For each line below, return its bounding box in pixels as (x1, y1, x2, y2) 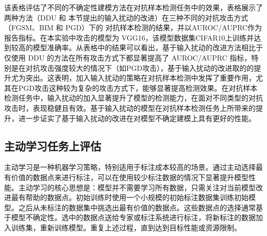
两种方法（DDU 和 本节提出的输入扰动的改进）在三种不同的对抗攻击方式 (4, 12, 249, 23)
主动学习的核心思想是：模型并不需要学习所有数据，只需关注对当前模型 (18, 182, 256, 192)
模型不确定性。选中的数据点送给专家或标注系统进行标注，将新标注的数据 (11, 212, 256, 223)
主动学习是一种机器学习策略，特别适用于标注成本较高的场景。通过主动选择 (4, 162, 256, 172)
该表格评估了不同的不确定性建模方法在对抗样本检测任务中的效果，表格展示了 (4, 2, 263, 12)
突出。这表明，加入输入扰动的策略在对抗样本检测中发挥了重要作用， (25, 72, 256, 83)
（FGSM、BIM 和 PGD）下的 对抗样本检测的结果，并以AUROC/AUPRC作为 (4, 22, 262, 33)
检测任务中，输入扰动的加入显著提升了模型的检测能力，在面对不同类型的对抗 (4, 92, 263, 103)
